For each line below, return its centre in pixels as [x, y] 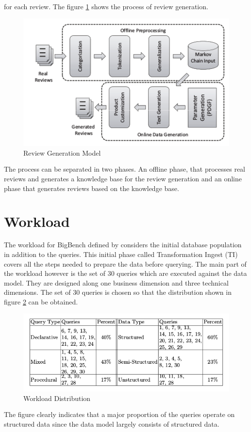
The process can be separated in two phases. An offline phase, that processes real [125, 169]
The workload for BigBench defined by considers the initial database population [123, 245]
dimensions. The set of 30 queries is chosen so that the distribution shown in [118, 292]
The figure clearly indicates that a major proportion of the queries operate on [119, 414]
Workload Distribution [57, 398]
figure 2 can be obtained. [41, 301]
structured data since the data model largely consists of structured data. [112, 424]
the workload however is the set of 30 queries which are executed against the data [125, 273]
